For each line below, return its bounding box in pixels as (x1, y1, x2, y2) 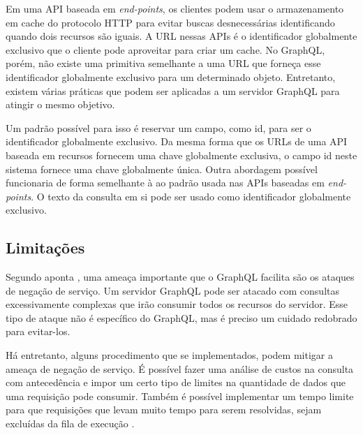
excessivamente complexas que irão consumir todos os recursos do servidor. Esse (6, 297, 348, 311)
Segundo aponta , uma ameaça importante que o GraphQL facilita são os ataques (6, 270, 355, 284)
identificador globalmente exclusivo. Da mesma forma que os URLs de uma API (6, 134, 348, 149)
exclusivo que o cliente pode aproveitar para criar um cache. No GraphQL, (6, 42, 325, 57)
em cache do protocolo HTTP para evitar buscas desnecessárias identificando (6, 15, 335, 29)
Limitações (6, 237, 85, 258)
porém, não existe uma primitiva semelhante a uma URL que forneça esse (6, 56, 321, 71)
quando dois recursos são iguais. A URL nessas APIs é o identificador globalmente (6, 29, 357, 43)
